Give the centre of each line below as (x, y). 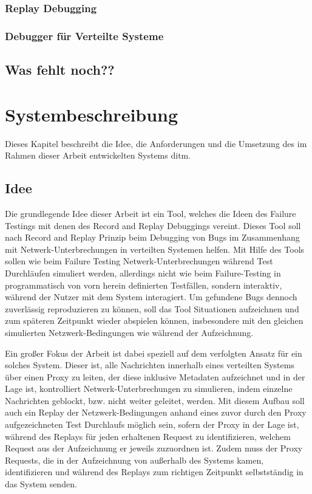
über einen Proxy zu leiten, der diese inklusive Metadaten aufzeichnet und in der (155, 376)
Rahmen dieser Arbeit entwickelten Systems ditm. (98, 155)
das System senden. (41, 484)
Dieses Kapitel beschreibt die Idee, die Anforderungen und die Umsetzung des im (156, 143)
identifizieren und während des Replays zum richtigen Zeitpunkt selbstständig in (154, 472)
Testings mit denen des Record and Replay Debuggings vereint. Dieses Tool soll (153, 225)
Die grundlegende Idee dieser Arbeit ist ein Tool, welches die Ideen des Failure (151, 213)
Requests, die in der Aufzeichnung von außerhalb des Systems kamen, (134, 460)
